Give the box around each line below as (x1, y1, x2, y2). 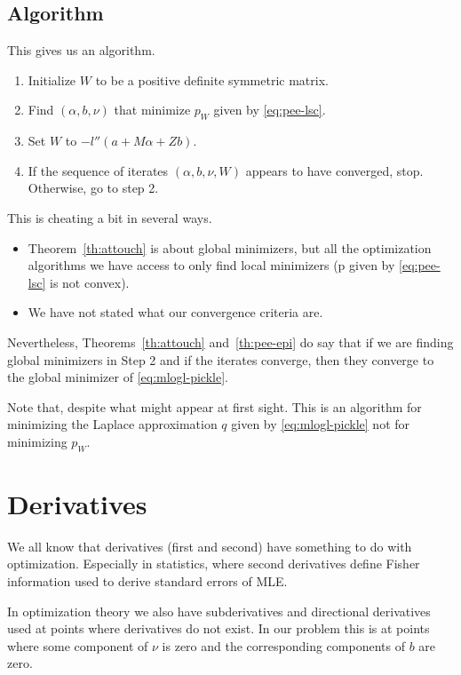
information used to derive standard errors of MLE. (7, 572, 288, 591)
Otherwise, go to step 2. (28, 179, 159, 197)
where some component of (7, 636, 148, 655)
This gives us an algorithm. (7, 41, 155, 60)
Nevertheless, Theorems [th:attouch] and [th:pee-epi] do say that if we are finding (7, 332, 454, 351)
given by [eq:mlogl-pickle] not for (231, 415, 410, 433)
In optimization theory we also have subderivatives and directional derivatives (7, 601, 431, 620)
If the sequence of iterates (28, 161, 169, 179)
